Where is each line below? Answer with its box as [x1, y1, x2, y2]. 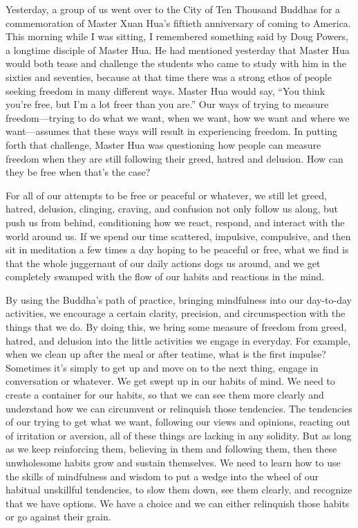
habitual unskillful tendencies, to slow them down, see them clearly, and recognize [6, 482, 352, 497]
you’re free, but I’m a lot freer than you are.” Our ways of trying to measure [6, 97, 329, 111]
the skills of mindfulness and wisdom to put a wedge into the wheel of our [6, 468, 319, 483]
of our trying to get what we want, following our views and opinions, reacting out [6, 415, 350, 429]
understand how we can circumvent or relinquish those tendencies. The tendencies [6, 401, 352, 415]
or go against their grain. [6, 509, 111, 524]
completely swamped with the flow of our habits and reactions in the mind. [6, 269, 325, 284]
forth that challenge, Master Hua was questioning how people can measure [6, 137, 321, 152]
